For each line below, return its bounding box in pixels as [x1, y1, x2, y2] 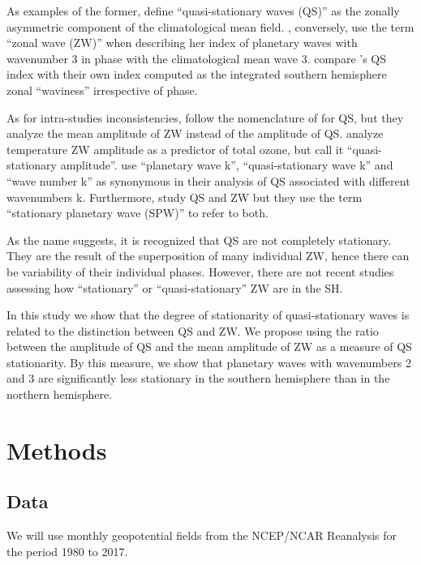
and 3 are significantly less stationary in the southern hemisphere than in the [6, 370, 390, 387]
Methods [6, 433, 107, 466]
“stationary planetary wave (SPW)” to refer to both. [6, 204, 268, 221]
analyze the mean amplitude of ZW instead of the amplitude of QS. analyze [6, 125, 384, 142]
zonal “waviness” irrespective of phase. [6, 81, 198, 98]
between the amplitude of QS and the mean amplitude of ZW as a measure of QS [6, 338, 412, 355]
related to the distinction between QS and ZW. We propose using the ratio [6, 322, 379, 339]
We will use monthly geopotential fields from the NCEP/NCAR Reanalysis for [6, 527, 397, 544]
